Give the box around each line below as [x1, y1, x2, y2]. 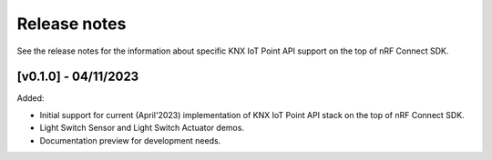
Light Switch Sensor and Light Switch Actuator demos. [39, 123, 245, 134]
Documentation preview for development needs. [39, 135, 221, 145]
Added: [16, 93, 45, 104]
